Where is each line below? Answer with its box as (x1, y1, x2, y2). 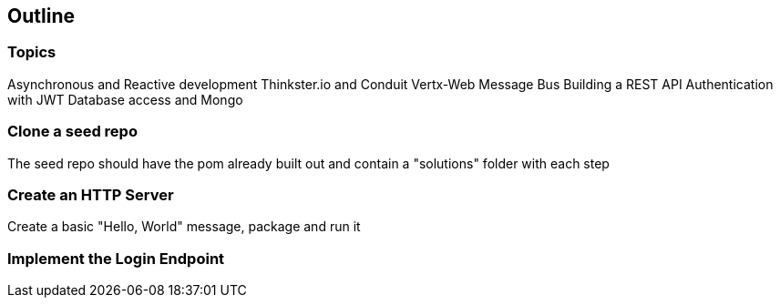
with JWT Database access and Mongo (7, 91, 243, 107)
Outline (7, 5, 75, 27)
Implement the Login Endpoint (7, 249, 225, 268)
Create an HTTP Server (7, 185, 174, 204)
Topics (7, 43, 56, 62)
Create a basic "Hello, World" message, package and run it (7, 219, 361, 235)
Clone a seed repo (7, 122, 138, 141)
